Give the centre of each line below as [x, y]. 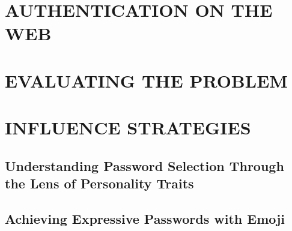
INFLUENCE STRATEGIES [128, 127]
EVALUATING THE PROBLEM [146, 80]
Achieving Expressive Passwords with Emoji [145, 218]
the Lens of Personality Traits [99, 183]
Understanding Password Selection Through [144, 165]
